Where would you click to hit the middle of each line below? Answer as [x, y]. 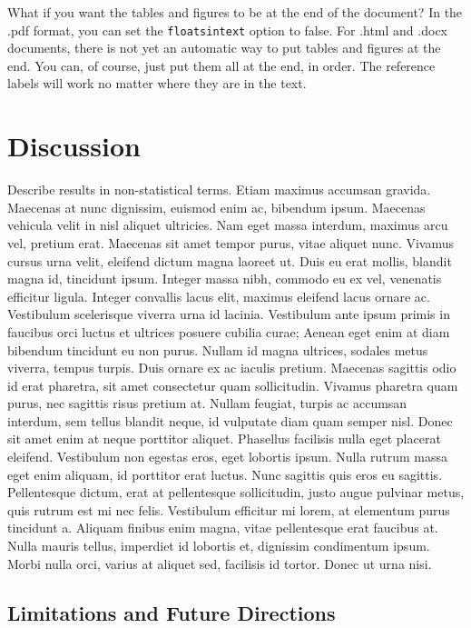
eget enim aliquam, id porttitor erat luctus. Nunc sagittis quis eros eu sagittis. [225, 474]
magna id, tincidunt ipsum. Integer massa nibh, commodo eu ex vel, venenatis [225, 279]
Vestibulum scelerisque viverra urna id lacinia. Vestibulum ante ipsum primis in [229, 314]
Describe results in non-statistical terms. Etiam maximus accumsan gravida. [219, 189]
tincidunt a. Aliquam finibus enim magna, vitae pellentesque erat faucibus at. [223, 528]
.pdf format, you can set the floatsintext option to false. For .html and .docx [227, 30]
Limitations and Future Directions [172, 612]
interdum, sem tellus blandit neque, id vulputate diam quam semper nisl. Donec [230, 420]
